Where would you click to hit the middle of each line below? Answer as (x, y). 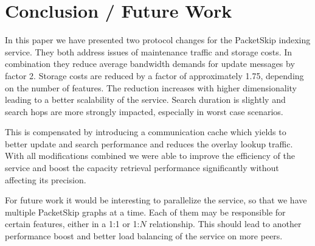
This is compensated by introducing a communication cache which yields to (146, 132)
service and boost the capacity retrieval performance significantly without (142, 168)
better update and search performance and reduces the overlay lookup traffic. (149, 143)
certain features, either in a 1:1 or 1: (72, 224)
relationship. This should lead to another (225, 224)
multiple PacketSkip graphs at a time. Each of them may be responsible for (145, 212)
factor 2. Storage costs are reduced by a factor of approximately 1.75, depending (154, 75)
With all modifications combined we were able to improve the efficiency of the (150, 156)
